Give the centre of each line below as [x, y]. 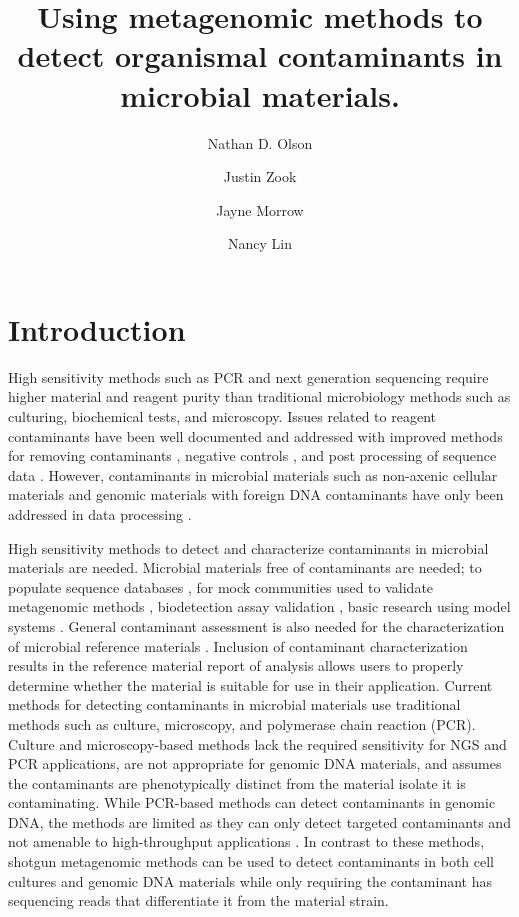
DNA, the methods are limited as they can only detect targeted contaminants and [259, 821]
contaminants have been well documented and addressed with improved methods [255, 435]
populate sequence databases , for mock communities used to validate [221, 586]
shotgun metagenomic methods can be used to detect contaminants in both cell [251, 861]
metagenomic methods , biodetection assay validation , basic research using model [259, 606]
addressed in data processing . [100, 513]
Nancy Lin [260, 243]
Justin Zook [260, 176]
